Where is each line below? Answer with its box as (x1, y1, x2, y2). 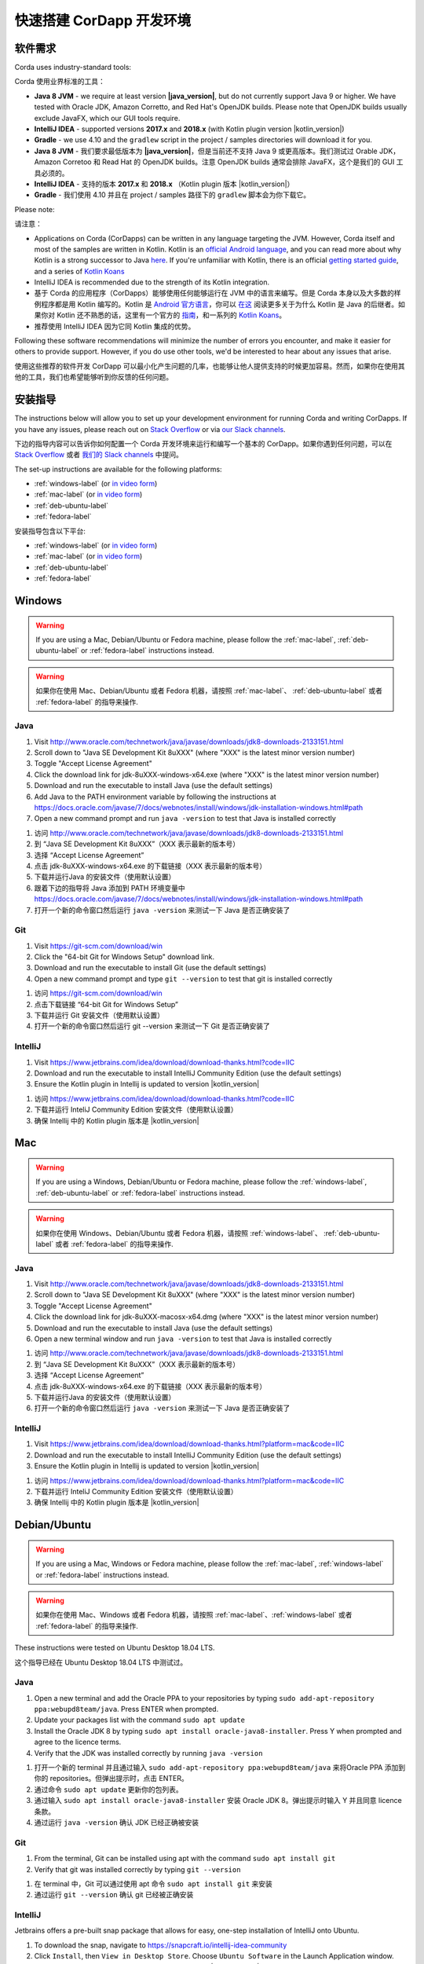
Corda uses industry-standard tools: (14, 63, 132, 72)
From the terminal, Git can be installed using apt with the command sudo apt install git (34, 1854, 336, 1863)
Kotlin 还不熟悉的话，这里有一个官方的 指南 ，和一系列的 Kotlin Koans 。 (56, 310, 287, 320)
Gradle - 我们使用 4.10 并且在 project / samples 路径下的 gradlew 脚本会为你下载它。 (34, 190, 311, 200)
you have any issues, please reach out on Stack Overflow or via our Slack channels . (14, 424, 286, 434)
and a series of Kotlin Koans (34, 266, 125, 276)
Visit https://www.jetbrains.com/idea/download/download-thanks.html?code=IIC (34, 1057, 295, 1067)
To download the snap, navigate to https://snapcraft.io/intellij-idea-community (34, 1940, 287, 1950)
